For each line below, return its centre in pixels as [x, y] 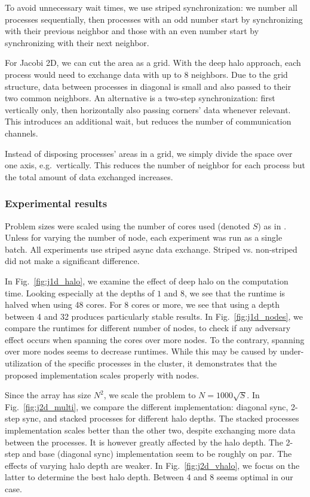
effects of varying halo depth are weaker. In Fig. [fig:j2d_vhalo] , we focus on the [152, 465]
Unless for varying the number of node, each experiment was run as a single [144, 237]
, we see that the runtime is [235, 293]
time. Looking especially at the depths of [80, 293]
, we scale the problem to [150, 395]
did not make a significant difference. [72, 261]
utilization [24, 363]
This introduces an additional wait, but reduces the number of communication [148, 121]
